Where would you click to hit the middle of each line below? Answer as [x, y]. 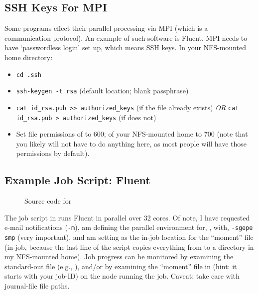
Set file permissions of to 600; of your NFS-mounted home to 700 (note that [132, 134]
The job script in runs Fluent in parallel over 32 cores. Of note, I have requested [127, 217]
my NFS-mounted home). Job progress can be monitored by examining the [119, 257]
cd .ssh [29, 75]
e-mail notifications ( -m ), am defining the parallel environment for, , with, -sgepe [129, 227]
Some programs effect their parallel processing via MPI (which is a [106, 28]
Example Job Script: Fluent [77, 180]
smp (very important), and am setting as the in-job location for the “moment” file [129, 237]
